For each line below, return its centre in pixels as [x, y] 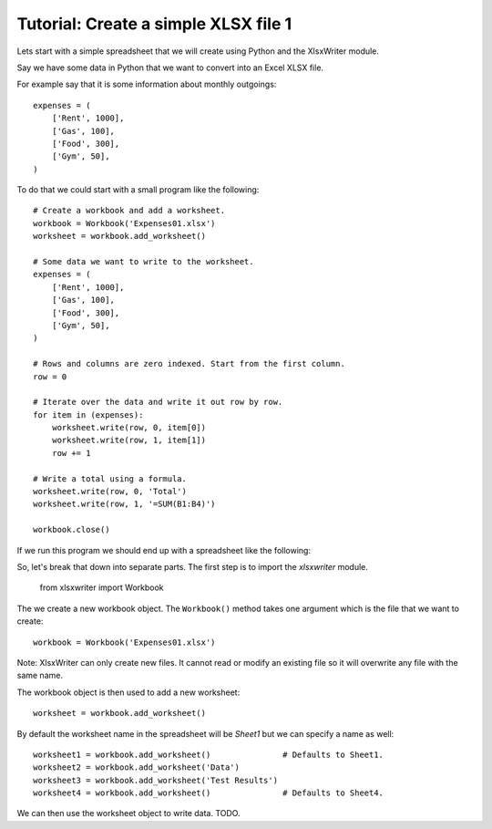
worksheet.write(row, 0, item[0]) [129, 428]
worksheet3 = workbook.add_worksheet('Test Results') [155, 780]
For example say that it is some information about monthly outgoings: [147, 84]
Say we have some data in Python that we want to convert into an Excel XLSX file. [170, 67]
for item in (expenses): [88, 414]
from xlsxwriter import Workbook [102, 587]
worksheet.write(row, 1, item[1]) [129, 440]
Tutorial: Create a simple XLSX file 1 [154, 24]
